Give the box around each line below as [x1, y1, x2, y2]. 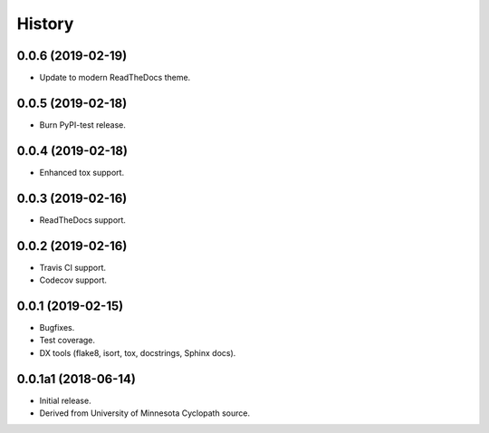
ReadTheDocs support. [39, 214, 127, 226]
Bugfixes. [39, 322, 75, 332]
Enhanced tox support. [39, 167, 125, 178]
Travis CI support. [39, 262, 106, 273]
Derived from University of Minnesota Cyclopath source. [39, 408, 251, 419]
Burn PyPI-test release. [39, 119, 127, 130]
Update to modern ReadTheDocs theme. [39, 72, 191, 83]
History [16, 14, 74, 34]
